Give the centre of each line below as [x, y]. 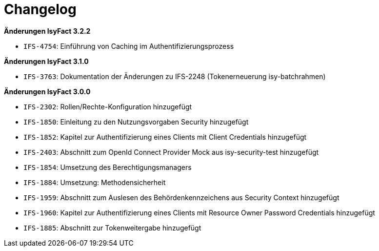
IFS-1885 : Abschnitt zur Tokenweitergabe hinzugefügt [112, 228]
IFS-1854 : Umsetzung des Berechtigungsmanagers [108, 167]
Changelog [40, 9]
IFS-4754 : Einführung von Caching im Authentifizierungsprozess [129, 46]
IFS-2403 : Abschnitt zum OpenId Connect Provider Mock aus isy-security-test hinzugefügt [171, 152]
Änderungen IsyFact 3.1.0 [46, 61]
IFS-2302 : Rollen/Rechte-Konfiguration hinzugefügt [108, 106]
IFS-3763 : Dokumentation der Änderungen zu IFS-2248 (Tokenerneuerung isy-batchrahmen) [175, 76]
